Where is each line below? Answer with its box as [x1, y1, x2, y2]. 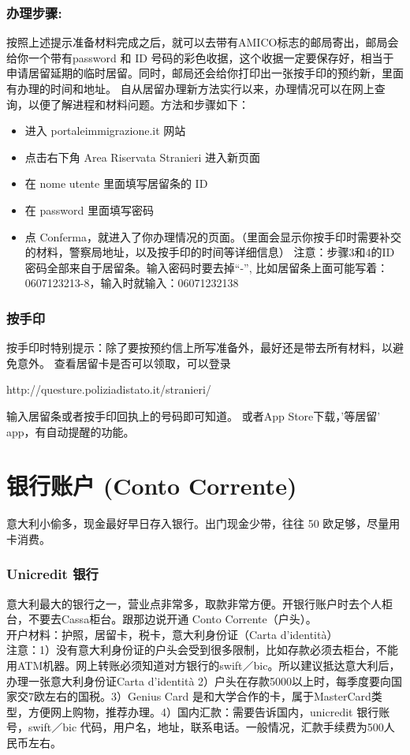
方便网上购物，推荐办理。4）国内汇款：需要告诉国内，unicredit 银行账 [28, 703, 390, 719]
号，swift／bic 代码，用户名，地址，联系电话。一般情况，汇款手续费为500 [6, 719, 384, 735]
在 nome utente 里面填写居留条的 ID [24, 175, 208, 192]
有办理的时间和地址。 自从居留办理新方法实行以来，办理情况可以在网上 [6, 80, 375, 96]
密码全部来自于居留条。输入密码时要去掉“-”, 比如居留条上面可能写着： [24, 259, 389, 275]
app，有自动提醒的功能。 [6, 423, 135, 439]
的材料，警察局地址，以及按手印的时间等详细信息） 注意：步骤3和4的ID [24, 244, 395, 260]
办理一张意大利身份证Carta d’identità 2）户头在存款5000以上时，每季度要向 [6, 672, 392, 689]
